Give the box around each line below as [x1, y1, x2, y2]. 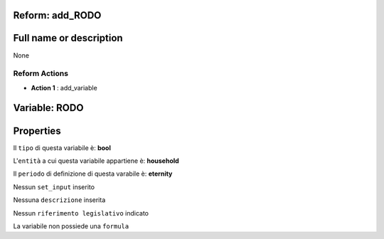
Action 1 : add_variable [31, 83, 97, 92]
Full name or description [13, 32, 124, 44]
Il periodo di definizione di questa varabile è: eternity [13, 169, 173, 178]
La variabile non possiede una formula [13, 221, 129, 230]
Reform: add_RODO [13, 9, 102, 21]
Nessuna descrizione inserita [13, 196, 106, 204]
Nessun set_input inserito [13, 182, 95, 191]
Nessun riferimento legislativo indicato [13, 208, 149, 217]
